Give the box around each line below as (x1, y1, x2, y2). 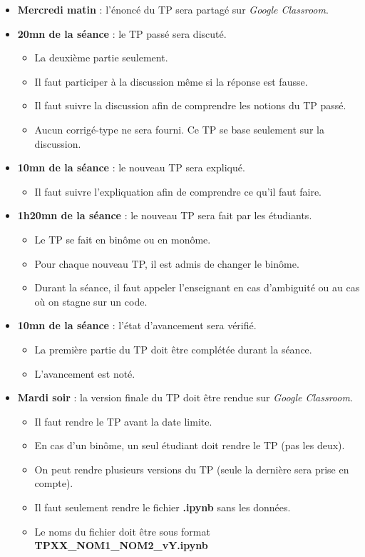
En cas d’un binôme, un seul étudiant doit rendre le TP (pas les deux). (34, 438, 345, 453)
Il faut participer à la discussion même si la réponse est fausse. (34, 74, 308, 89)
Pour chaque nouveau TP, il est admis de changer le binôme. (34, 256, 299, 271)
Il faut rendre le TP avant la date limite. (34, 413, 212, 428)
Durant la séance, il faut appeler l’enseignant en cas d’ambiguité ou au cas (34, 280, 360, 295)
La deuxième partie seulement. (34, 50, 168, 65)
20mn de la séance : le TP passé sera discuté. (17, 26, 227, 41)
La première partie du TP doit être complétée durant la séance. (34, 341, 312, 356)
